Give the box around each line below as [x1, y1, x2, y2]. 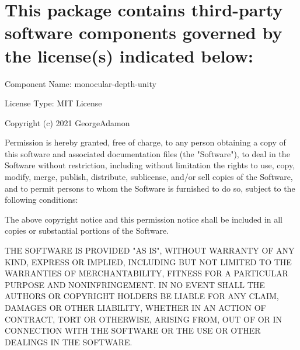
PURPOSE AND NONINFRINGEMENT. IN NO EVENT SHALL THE [5, 278, 265, 290]
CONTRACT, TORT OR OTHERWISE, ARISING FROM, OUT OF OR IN [5, 313, 282, 325]
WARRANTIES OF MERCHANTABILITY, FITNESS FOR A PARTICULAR [5, 267, 288, 279]
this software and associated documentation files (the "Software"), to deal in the [5, 147, 290, 160]
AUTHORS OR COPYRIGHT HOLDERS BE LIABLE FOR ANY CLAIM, [5, 290, 279, 302]
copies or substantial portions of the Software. [5, 224, 169, 237]
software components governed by [5, 20, 282, 44]
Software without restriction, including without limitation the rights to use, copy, [5, 159, 295, 171]
